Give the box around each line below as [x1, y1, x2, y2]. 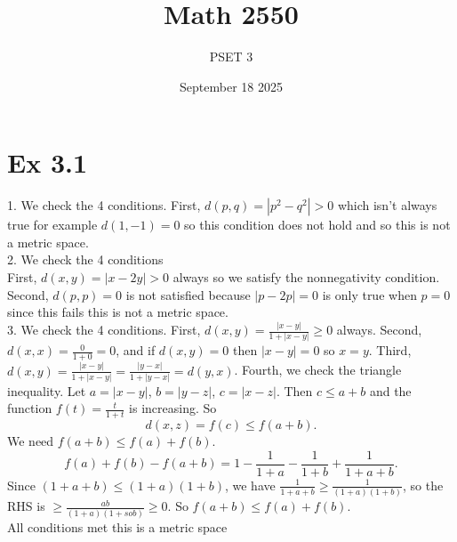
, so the [403, 475, 444, 494]
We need [7, 432, 54, 450]
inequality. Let [7, 381, 86, 400]
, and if [116, 341, 156, 360]
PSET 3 [209, 47, 253, 66]
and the [369, 381, 412, 400]
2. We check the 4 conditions [7, 250, 164, 269]
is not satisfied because [125, 285, 251, 303]
